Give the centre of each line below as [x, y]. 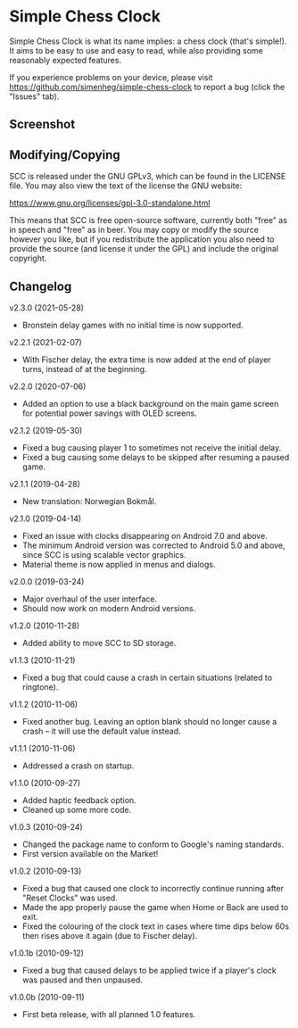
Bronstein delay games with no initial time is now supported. [132, 325]
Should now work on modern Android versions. [109, 608]
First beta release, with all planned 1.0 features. [109, 1014]
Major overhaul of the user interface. [90, 599]
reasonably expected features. [66, 60]
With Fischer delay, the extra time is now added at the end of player [146, 360]
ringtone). [40, 687]
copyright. [28, 258]
